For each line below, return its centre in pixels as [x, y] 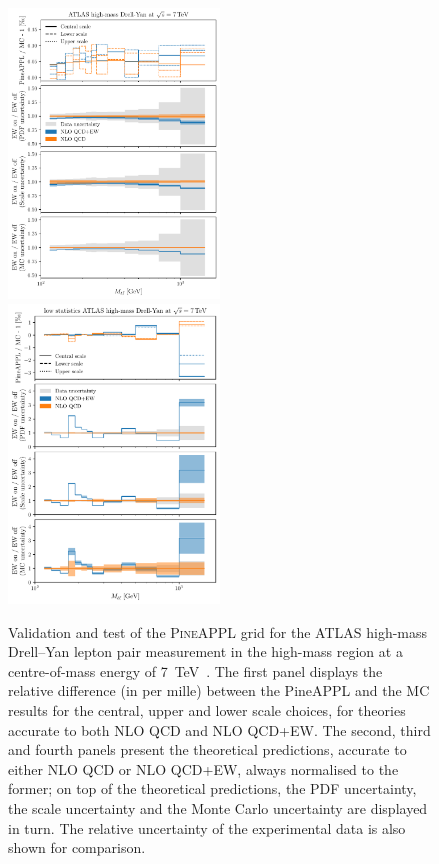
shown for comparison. [77, 847]
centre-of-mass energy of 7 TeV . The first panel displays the [195, 670]
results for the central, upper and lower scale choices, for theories [207, 710]
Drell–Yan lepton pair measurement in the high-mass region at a [205, 651]
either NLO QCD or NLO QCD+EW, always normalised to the [203, 768]
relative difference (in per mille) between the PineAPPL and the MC [219, 690]
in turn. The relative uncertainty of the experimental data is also [207, 827]
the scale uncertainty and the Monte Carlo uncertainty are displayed [218, 808]
